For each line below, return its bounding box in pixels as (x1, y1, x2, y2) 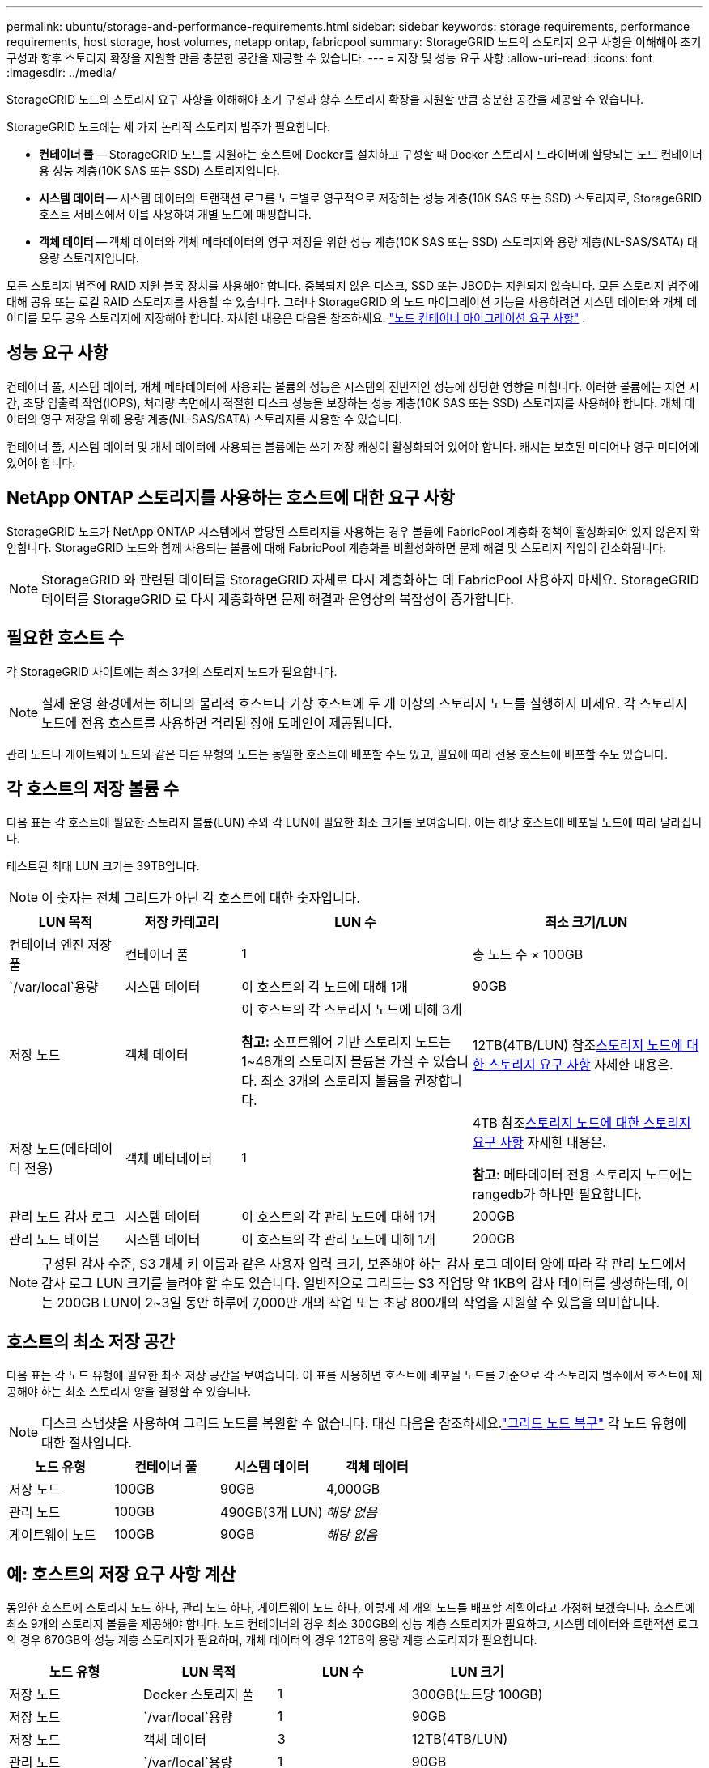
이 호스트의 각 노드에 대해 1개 (241, 979, 408, 996)
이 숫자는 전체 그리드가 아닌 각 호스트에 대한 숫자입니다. (41, 890, 360, 907)
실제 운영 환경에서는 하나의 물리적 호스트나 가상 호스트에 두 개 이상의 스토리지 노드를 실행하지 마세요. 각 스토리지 (41, 695, 687, 712)
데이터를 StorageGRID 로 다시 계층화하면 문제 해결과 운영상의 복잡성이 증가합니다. (41, 590, 514, 607)
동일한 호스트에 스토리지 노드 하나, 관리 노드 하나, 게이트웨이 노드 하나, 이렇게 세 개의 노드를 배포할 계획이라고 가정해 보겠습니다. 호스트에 (6, 1600, 695, 1615)
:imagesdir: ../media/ (6, 66, 117, 79)
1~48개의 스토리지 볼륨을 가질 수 (241, 1053, 430, 1070)
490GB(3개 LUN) (220, 1504, 323, 1521)
